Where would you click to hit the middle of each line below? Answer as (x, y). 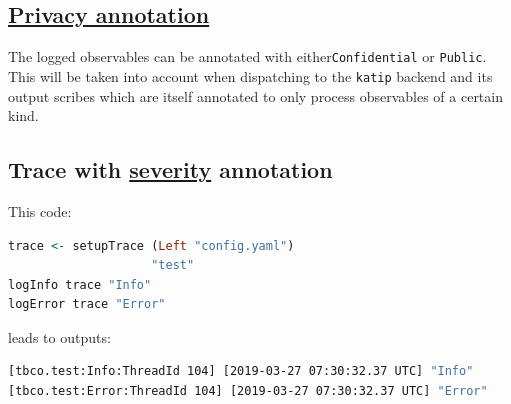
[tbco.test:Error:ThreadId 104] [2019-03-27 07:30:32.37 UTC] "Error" (248, 391)
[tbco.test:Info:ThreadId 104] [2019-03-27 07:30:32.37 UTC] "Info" (241, 371)
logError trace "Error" (87, 304)
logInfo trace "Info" (80, 284)
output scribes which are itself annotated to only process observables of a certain (255, 95)
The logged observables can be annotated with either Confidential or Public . (247, 56)
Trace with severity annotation (170, 169)
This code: (40, 210)
